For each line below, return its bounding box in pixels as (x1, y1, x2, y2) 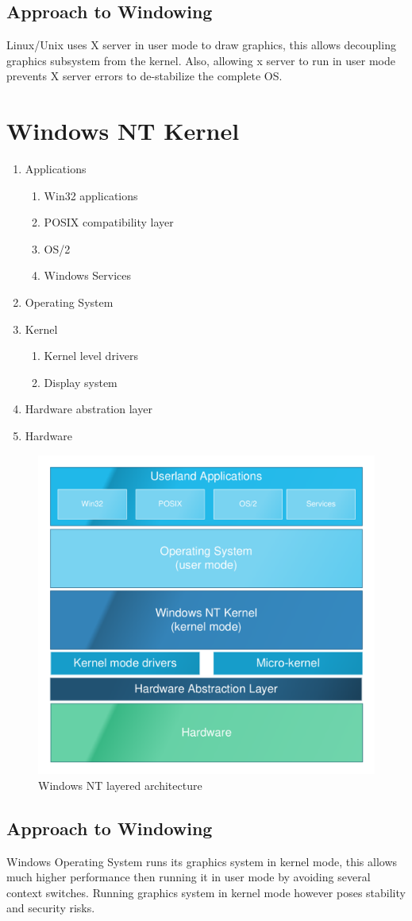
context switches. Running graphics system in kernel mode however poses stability (6, 884, 406, 900)
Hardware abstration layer (25, 401, 152, 417)
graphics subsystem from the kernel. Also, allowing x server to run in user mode (6, 52, 396, 68)
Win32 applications (44, 187, 138, 203)
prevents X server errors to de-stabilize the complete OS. (6, 68, 283, 84)
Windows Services (44, 267, 132, 284)
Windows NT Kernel (6, 114, 240, 147)
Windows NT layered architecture (38, 776, 202, 793)
